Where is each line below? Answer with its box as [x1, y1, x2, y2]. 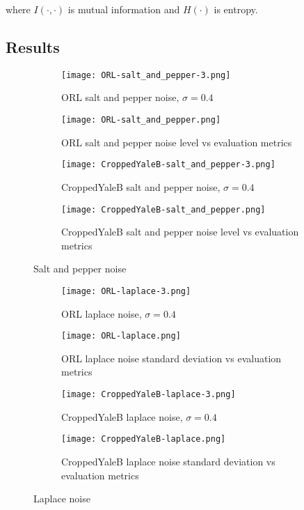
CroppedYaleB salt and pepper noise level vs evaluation [61, 224, 299, 239]
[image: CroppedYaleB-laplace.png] [61, 434, 226, 445]
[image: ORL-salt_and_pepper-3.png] [61, 70, 231, 80]
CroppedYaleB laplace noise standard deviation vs [61, 454, 275, 468]
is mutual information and [67, 2, 180, 16]
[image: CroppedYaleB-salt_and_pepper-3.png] [61, 160, 275, 170]
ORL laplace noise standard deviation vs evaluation [61, 350, 282, 365]
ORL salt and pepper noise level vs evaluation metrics [61, 134, 292, 149]
